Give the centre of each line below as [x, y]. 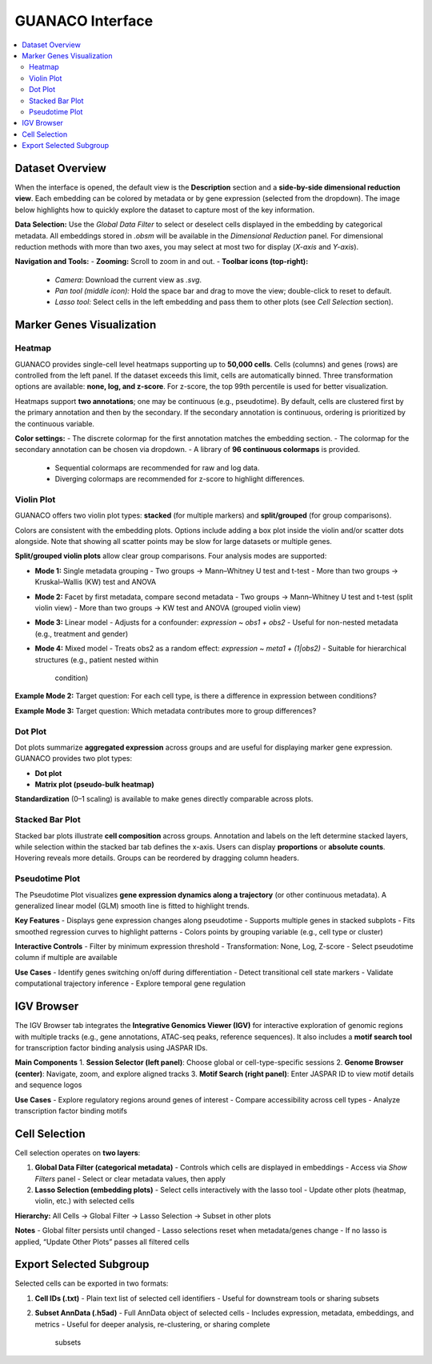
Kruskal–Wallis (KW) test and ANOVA [96, 582]
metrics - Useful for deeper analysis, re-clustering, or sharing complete [152, 1324]
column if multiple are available [66, 958]
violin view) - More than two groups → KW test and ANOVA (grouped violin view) [168, 608]
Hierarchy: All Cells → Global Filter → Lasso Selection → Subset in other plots [143, 1215]
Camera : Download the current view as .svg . [128, 279]
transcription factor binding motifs [71, 1110]
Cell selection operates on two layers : [78, 1153]
